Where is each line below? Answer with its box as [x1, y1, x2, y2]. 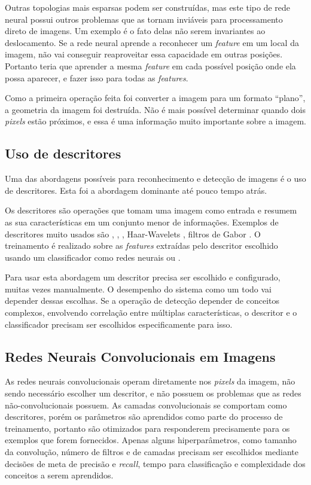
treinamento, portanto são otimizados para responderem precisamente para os [5, 422, 290, 434]
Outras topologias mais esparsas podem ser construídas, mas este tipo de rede [5, 1, 290, 13]
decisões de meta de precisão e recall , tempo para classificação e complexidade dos [5, 457, 306, 469]
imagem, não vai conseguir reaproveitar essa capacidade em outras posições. [5, 48, 283, 60]
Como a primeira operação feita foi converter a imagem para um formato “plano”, [5, 91, 306, 104]
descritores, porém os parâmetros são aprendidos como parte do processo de [5, 410, 283, 423]
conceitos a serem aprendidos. [5, 469, 114, 481]
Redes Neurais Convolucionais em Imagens [5, 347, 276, 365]
